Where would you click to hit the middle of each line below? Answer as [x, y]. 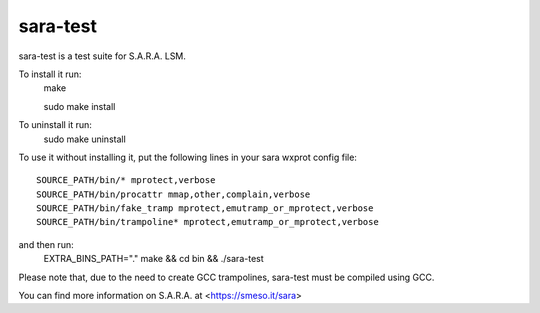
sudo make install [79, 106]
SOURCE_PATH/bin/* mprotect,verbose [126, 180]
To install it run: [50, 74]
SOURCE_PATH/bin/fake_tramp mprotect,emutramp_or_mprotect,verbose [205, 208]
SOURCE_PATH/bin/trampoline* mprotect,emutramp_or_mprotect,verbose [207, 222]
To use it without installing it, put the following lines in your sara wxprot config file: [187, 157]
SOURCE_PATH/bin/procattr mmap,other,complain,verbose [173, 194]
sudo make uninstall [85, 139]
